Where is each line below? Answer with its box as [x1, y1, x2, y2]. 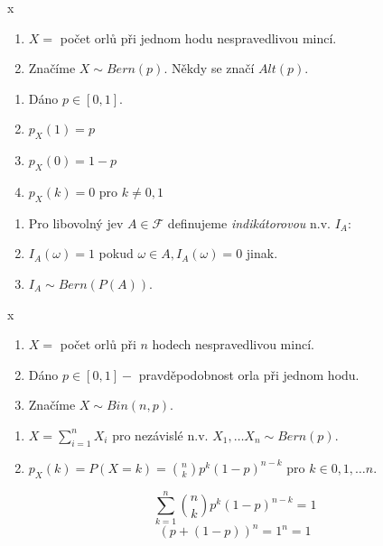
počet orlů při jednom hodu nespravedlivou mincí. [60, 28, 337, 47]
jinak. [246, 244, 278, 263]
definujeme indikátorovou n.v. [167, 213, 331, 232]
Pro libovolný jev [28, 213, 124, 232]
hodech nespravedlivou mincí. [152, 335, 314, 354]
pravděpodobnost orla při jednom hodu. [138, 365, 360, 384]
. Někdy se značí [163, 59, 255, 78]
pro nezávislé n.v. [112, 425, 209, 444]
